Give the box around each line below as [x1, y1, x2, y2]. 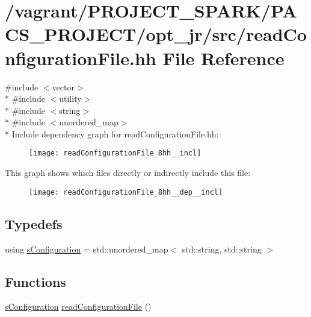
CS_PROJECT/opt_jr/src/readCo [5, 22, 307, 46]
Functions [5, 272, 66, 290]
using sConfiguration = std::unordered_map [5, 242, 168, 255]
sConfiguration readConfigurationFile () [5, 300, 152, 313]
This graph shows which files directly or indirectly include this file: [5, 166, 251, 179]
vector [52, 80, 75, 93]
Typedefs [5, 214, 63, 233]
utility [59, 92, 82, 105]
